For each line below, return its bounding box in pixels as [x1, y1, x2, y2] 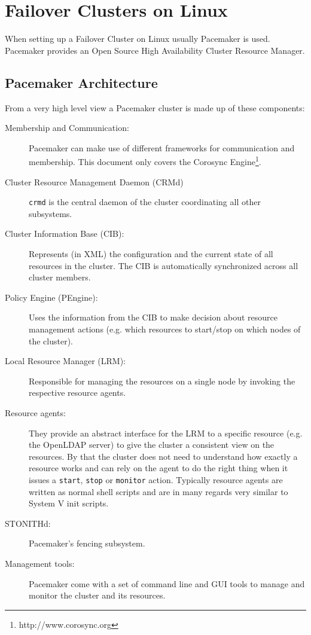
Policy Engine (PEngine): [5, 291, 98, 303]
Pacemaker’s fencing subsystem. [29, 537, 145, 549]
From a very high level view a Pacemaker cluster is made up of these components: [5, 101, 305, 114]
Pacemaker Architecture [5, 73, 158, 91]
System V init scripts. [29, 497, 109, 509]
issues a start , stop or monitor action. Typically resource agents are [29, 473, 283, 486]
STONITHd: [5, 517, 51, 529]
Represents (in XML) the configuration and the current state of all [29, 247, 273, 260]
